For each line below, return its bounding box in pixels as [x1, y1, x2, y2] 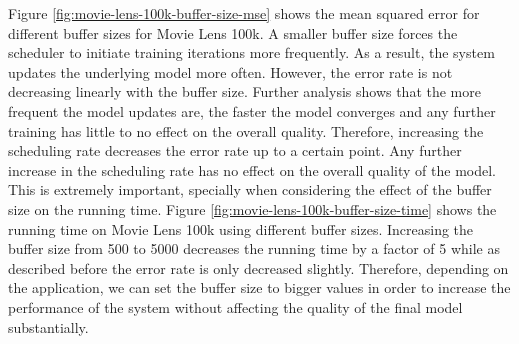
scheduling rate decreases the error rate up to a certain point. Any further [8, 140, 462, 161]
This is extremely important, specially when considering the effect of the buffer [8, 179, 492, 200]
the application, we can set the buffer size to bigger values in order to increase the [8, 277, 511, 298]
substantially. [8, 316, 89, 337]
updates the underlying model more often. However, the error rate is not [8, 61, 453, 82]
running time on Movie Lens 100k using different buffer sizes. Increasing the [8, 218, 474, 239]
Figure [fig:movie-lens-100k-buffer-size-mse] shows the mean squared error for [8, 3, 480, 23]
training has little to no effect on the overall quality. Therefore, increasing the [8, 120, 484, 141]
